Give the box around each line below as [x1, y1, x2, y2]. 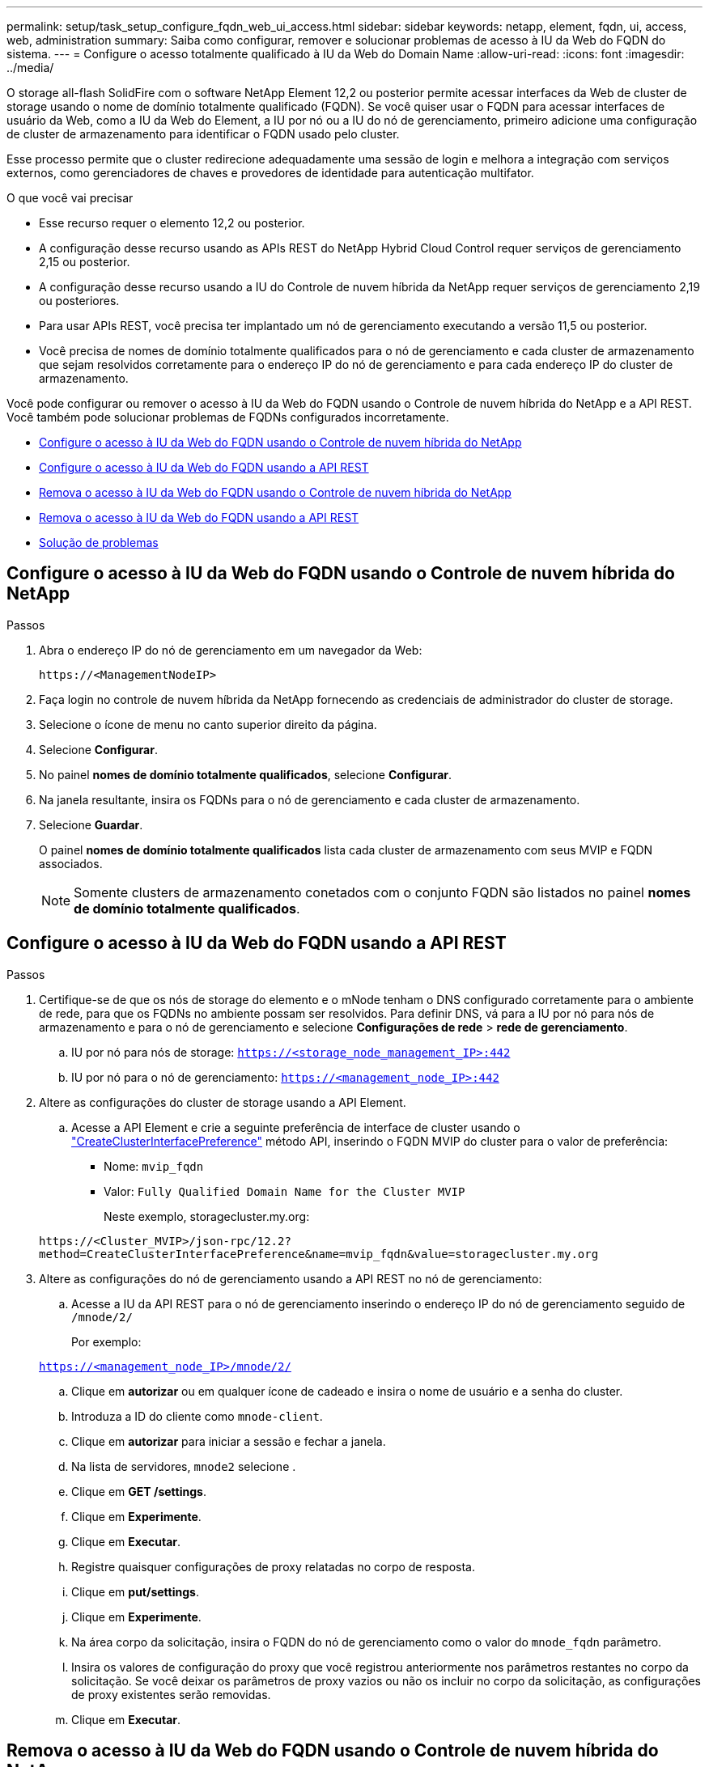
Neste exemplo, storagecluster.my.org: [104, 1209, 310, 1223]
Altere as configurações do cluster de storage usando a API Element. [39, 1095, 406, 1109]
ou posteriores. [39, 294, 120, 307]
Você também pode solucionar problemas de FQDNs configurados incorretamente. [6, 410, 449, 424]
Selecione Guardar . [39, 817, 143, 832]
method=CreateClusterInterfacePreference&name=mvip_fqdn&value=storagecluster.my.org [39, 1247, 599, 1261]
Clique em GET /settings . [71, 1484, 206, 1498]
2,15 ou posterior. [39, 255, 130, 269]
